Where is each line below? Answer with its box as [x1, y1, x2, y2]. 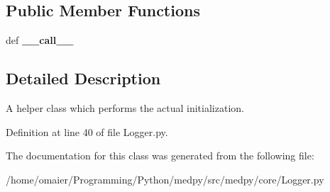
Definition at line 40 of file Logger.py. [6, 124, 168, 139]
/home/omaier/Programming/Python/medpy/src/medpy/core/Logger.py [6, 171, 324, 186]
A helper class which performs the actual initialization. [6, 101, 244, 115]
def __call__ [6, 33, 74, 47]
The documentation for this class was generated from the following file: [6, 148, 314, 163]
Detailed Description [6, 67, 161, 89]
